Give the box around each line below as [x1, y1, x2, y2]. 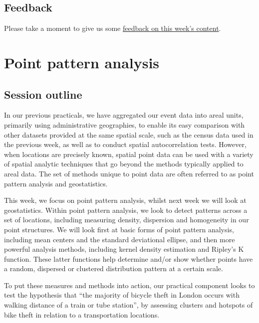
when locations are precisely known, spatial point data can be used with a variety [4, 149, 254, 159]
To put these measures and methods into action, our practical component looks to [4, 280, 255, 290]
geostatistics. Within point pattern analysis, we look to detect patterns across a [4, 204, 248, 215]
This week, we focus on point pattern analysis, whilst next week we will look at [4, 195, 247, 205]
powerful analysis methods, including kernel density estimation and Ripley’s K [4, 244, 244, 254]
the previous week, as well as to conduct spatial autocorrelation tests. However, [4, 139, 247, 150]
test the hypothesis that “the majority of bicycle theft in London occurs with [4, 290, 240, 300]
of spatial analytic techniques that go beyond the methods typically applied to [4, 159, 244, 169]
